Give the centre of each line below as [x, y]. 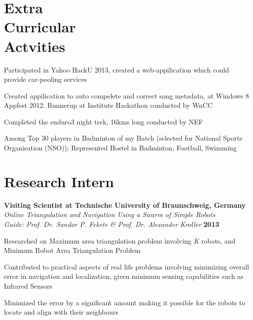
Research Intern [59, 181]
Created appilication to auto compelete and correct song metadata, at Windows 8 [126, 95]
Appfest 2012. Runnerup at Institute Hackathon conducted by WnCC [108, 105]
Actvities [35, 46]
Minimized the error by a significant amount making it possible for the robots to [125, 302]
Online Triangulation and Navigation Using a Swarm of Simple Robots [110, 214]
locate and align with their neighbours [61, 312]
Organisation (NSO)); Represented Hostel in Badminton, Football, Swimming [120, 148]
